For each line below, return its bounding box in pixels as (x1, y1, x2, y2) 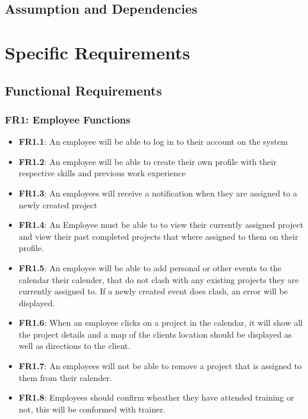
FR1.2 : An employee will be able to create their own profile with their (18, 155, 277, 167)
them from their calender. (18, 371, 112, 383)
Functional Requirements (5, 81, 162, 99)
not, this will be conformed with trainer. (18, 402, 166, 415)
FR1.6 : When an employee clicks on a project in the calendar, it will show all (18, 316, 303, 329)
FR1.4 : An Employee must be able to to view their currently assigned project (18, 218, 304, 231)
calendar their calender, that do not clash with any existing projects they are (18, 273, 299, 285)
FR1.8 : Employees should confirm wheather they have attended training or (18, 391, 294, 404)
